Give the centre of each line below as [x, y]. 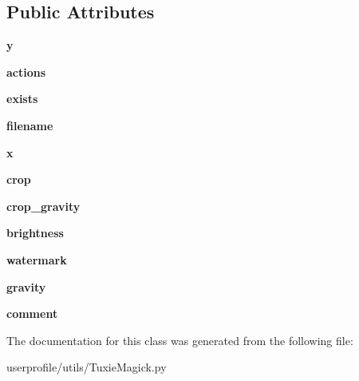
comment [32, 314]
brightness [35, 233]
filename [30, 125]
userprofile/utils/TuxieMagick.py [87, 367]
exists [22, 99]
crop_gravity [43, 206]
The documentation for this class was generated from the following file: [180, 340]
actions [26, 71]
